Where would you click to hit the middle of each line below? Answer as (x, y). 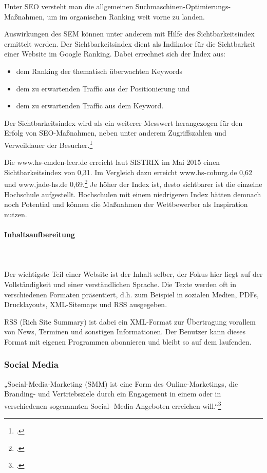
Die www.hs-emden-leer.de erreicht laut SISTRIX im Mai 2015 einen (112, 162)
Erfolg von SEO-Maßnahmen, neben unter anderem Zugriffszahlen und (115, 133)
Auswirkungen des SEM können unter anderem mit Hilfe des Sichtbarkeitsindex (129, 34)
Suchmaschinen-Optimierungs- (183, 6)
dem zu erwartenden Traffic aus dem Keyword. (90, 106)
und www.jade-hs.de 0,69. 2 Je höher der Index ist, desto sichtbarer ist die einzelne (133, 183)
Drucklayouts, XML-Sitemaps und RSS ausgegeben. (86, 304)
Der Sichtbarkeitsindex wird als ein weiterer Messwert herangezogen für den (123, 122)
